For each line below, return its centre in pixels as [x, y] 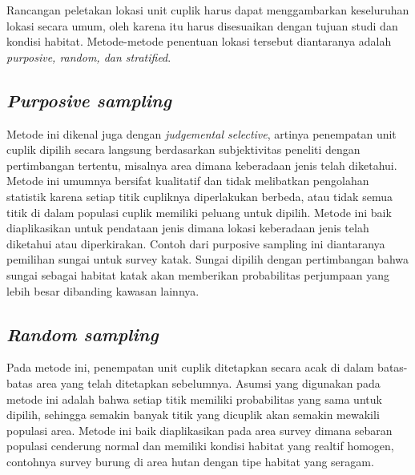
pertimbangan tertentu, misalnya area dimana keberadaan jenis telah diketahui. [202, 165]
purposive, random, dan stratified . [89, 56]
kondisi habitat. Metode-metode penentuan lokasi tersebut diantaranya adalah [199, 41]
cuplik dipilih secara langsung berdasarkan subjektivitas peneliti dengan [183, 149]
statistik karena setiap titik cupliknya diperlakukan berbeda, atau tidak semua [199, 196]
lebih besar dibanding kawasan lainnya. [103, 290]
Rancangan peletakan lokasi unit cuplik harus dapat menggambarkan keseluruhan [208, 10]
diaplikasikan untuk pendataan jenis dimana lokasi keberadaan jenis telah [188, 228]
